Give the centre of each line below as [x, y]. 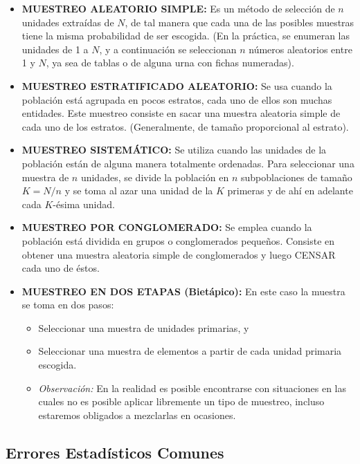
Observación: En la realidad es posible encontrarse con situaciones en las [192, 388]
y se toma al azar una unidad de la [139, 191]
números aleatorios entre [300, 49]
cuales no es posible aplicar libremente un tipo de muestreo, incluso [181, 401]
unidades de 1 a [55, 49]
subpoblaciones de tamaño [296, 177]
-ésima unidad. [84, 204]
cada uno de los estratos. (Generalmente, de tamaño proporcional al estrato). [185, 126]
